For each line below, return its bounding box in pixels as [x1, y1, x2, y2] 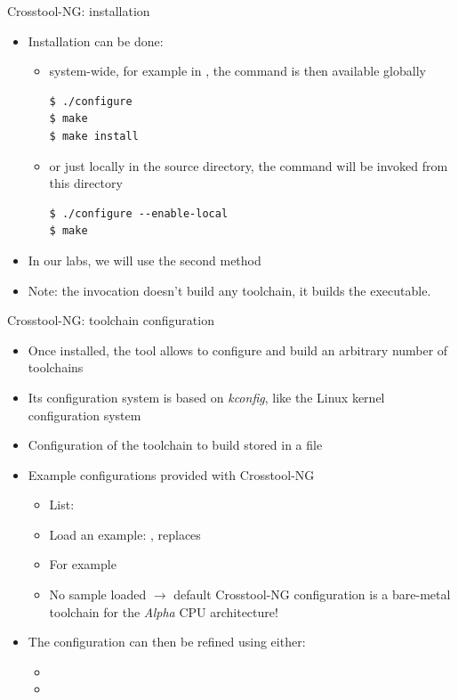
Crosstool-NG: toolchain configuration [7, 311, 214, 330]
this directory [49, 174, 123, 192]
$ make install [49, 129, 139, 142]
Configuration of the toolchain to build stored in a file [28, 435, 323, 454]
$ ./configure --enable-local [49, 207, 229, 220]
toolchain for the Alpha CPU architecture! [49, 602, 278, 621]
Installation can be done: [28, 31, 164, 50]
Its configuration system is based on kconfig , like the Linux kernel [28, 387, 385, 406]
